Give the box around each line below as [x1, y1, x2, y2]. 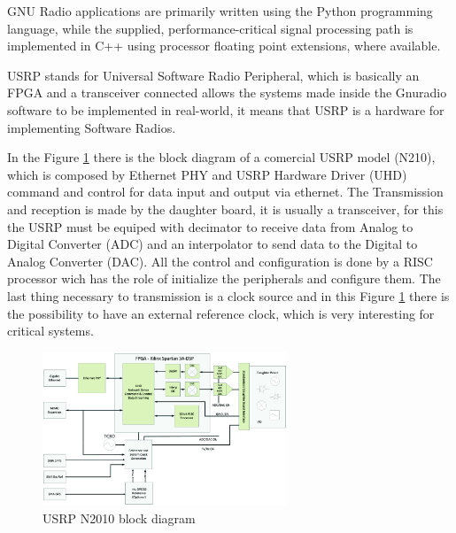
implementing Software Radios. [7, 118, 176, 136]
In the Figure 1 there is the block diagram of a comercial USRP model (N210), [7, 148, 436, 166]
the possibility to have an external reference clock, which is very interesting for [7, 304, 435, 322]
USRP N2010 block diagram [43, 508, 196, 527]
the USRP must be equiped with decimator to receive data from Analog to [7, 217, 413, 236]
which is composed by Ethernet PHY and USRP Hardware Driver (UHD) [7, 165, 407, 183]
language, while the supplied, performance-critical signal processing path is [7, 19, 413, 37]
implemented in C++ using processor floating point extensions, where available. [7, 36, 441, 55]
